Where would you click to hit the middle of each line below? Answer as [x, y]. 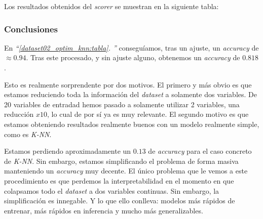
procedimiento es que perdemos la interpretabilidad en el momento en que [119, 180]
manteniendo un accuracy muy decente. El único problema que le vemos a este [126, 171]
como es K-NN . [28, 134]
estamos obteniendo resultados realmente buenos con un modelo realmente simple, [132, 124]
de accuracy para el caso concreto [200, 151]
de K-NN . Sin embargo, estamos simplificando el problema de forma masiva [121, 161]
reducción [19, 114]
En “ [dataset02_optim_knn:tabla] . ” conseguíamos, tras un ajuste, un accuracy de [131, 47]
